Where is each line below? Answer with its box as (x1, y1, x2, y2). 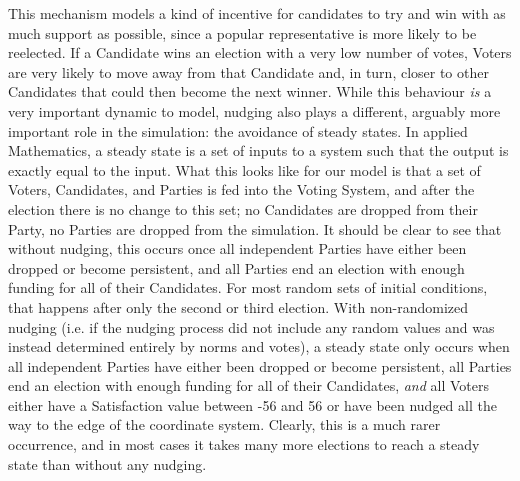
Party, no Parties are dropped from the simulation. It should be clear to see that (8, 218, 502, 239)
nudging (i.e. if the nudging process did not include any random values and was (8, 316, 495, 337)
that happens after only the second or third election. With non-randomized (8, 296, 469, 317)
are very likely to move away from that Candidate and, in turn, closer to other (8, 61, 489, 82)
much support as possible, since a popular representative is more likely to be (8, 22, 477, 43)
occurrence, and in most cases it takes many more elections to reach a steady (8, 434, 480, 455)
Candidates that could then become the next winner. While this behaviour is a (8, 81, 492, 102)
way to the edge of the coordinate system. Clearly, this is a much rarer (8, 414, 441, 435)
